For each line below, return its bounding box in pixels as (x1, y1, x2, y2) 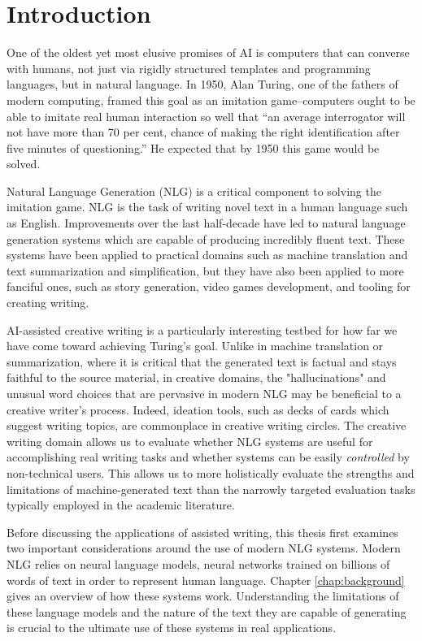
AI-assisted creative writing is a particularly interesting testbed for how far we (7, 321, 398, 338)
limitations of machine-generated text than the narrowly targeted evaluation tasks (7, 480, 415, 497)
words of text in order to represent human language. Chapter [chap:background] (7, 571, 405, 588)
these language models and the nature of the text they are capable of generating (7, 603, 407, 620)
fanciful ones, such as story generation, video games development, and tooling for (7, 278, 411, 295)
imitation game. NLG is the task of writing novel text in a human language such (7, 198, 408, 215)
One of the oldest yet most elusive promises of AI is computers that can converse (7, 44, 410, 61)
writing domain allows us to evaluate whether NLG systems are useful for (7, 432, 373, 449)
